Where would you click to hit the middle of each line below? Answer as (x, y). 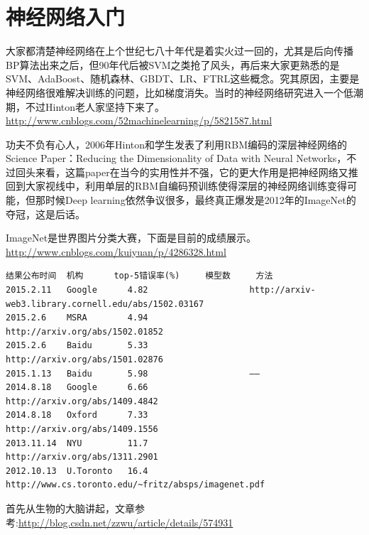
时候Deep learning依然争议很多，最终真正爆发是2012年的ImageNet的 (200, 200)
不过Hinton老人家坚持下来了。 (95, 106)
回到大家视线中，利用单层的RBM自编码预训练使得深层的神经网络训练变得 (177, 186)
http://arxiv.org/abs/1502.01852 (84, 331)
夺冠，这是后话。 (45, 214)
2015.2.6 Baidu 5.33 (77, 346)
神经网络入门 (66, 17)
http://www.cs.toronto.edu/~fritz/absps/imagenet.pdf (136, 485)
